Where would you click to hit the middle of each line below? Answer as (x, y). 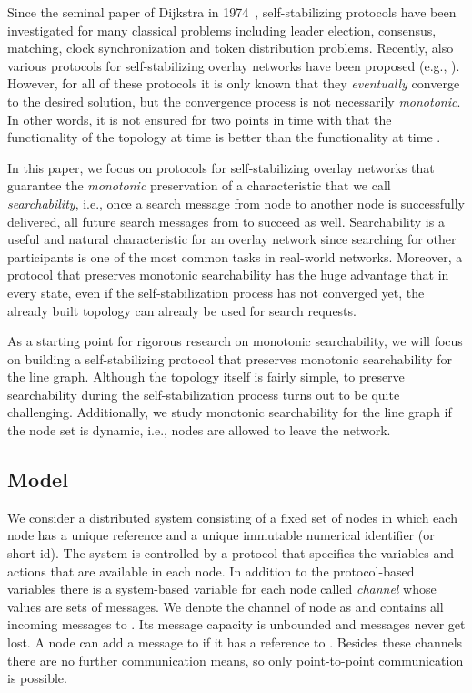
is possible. (37, 678)
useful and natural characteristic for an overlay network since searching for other (232, 239)
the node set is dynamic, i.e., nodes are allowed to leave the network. (199, 430)
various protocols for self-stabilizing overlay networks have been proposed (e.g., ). (234, 65)
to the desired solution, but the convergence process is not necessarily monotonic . (234, 101)
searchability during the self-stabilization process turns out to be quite (204, 394)
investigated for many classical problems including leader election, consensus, (222, 30)
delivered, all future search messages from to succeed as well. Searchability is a (226, 221)
